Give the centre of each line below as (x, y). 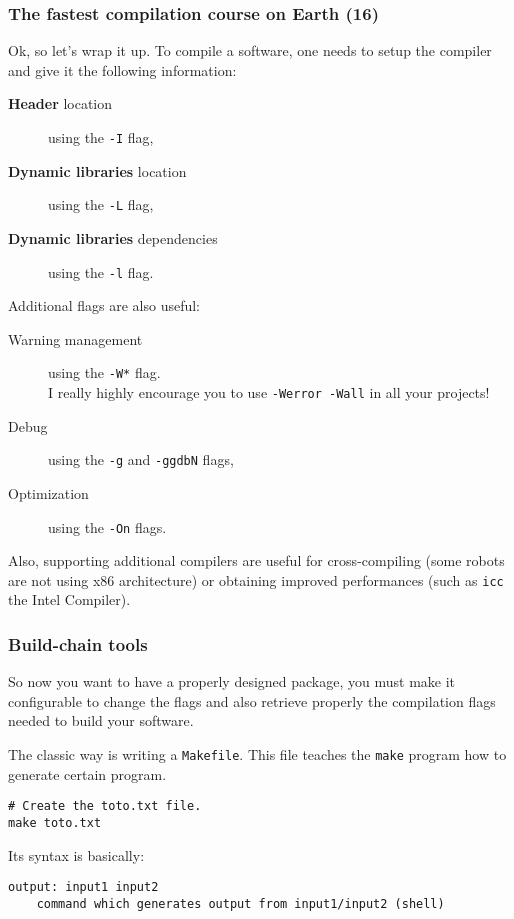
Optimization (48, 492)
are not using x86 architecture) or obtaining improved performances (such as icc (256, 579)
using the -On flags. (107, 526)
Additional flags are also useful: (104, 305)
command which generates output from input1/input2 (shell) (240, 903)
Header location (60, 103)
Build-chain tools (78, 643)
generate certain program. (87, 773)
